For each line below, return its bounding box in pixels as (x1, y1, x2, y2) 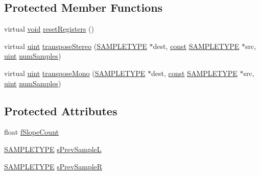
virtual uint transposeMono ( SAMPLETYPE (4, 67, 146, 78)
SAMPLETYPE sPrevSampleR (4, 161, 103, 171)
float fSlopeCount (4, 127, 59, 137)
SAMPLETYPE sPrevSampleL (4, 143, 102, 154)
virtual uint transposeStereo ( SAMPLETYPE (4, 40, 147, 51)
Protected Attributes (4, 103, 117, 118)
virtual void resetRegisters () (4, 23, 94, 34)
